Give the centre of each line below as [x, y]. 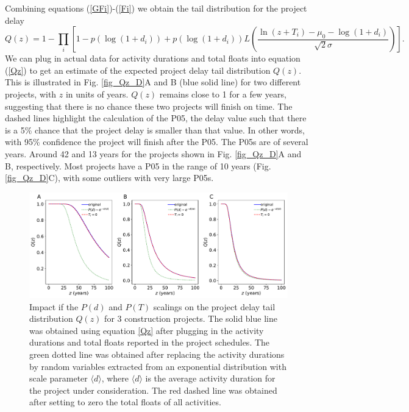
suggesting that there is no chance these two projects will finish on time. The [149, 106]
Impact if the [54, 306]
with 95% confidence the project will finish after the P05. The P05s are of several [157, 142]
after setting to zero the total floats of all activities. [125, 402]
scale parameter [59, 378]
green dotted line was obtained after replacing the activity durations [157, 354]
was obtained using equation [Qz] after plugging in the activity [147, 330]
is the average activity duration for [210, 378]
